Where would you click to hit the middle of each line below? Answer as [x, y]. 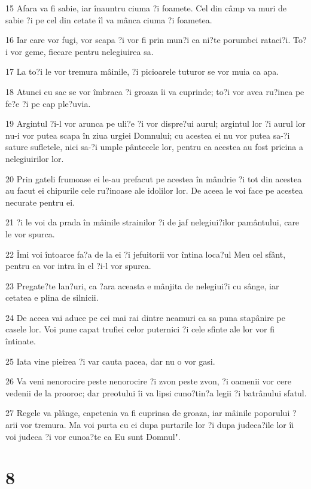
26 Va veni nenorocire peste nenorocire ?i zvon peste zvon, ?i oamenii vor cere [148, 381]
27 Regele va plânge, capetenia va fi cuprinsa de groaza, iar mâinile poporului [148, 413]
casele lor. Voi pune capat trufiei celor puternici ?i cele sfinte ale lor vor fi [140, 329]
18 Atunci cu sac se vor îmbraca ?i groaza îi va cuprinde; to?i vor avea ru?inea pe [155, 91]
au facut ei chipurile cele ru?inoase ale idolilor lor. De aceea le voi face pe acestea [154, 190]
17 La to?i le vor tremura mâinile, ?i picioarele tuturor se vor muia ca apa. [142, 71]
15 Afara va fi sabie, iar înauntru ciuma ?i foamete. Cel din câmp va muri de [146, 8]
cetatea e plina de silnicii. [52, 297]
